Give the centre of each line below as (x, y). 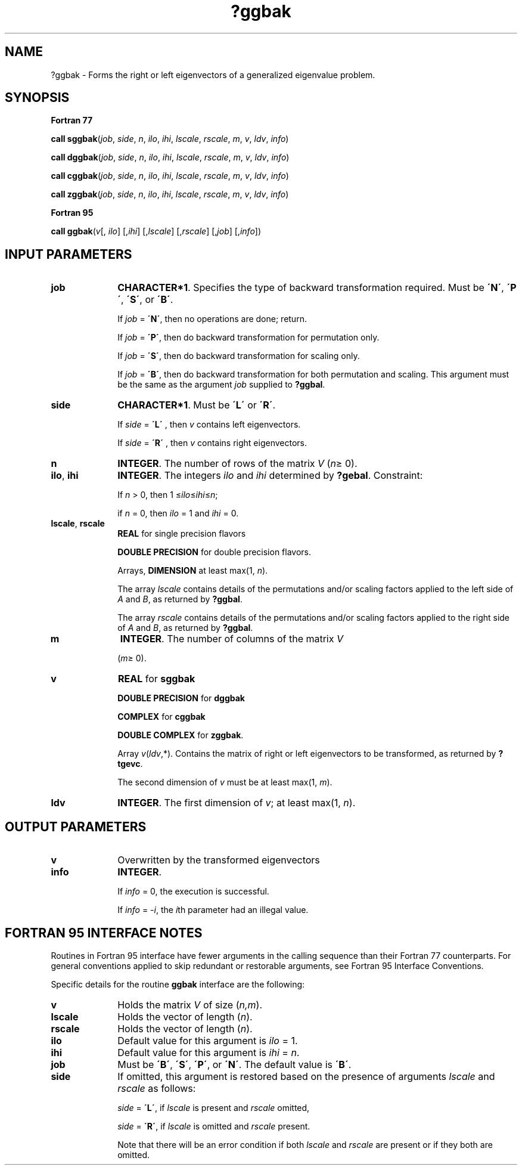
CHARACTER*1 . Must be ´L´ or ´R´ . (197, 405)
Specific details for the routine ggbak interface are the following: (178, 984)
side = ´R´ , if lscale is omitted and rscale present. (214, 1126)
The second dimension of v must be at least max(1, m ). (225, 782)
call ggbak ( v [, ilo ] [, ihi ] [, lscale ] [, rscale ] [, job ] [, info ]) (156, 231)
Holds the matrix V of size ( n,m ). (190, 1005)
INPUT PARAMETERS (69, 254)
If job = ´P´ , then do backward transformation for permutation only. (248, 338)
